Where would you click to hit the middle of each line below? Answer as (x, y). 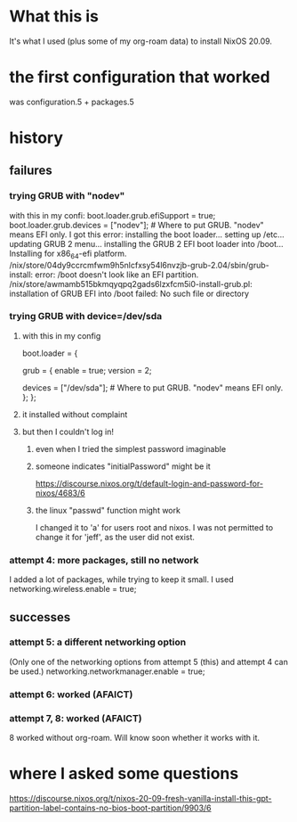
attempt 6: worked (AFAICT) (71, 695)
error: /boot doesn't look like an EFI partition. (117, 275)
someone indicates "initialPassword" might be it (123, 466)
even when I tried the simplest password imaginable (131, 448)
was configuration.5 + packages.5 (72, 102)
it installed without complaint (75, 414)
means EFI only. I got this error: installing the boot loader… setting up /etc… (147, 234)
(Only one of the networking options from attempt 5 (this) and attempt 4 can (149, 662)
